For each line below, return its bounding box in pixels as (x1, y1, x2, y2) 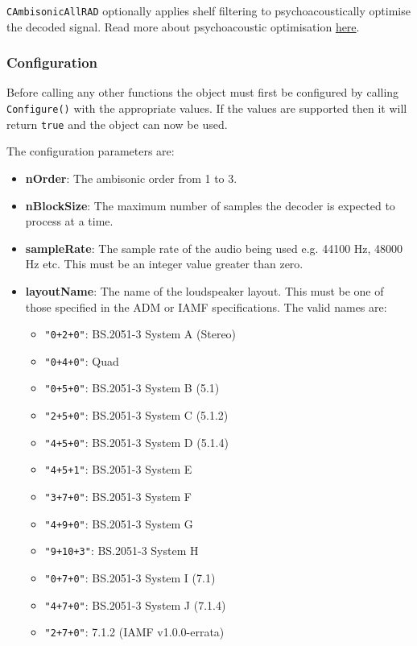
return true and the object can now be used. (6, 115, 228, 132)
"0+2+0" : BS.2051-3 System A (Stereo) (44, 325, 237, 342)
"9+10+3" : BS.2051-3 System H (44, 542, 199, 559)
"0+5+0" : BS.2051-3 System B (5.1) (44, 379, 220, 396)
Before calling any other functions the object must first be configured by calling (6, 84, 399, 101)
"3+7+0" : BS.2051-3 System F (44, 488, 192, 505)
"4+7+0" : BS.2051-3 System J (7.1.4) (44, 596, 226, 613)
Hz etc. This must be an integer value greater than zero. (25, 255, 303, 272)
